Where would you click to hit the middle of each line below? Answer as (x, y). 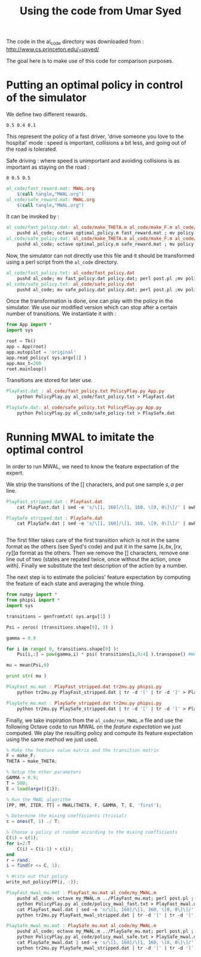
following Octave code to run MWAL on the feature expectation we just (94, 726)
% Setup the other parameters (44, 772)
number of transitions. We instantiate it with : (61, 314)
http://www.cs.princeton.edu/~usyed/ (53, 49)
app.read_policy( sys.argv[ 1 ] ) (46, 358)
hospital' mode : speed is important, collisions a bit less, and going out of (96, 142)
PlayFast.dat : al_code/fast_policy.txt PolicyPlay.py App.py (85, 391)
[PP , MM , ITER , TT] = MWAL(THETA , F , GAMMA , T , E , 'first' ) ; (84, 805)
